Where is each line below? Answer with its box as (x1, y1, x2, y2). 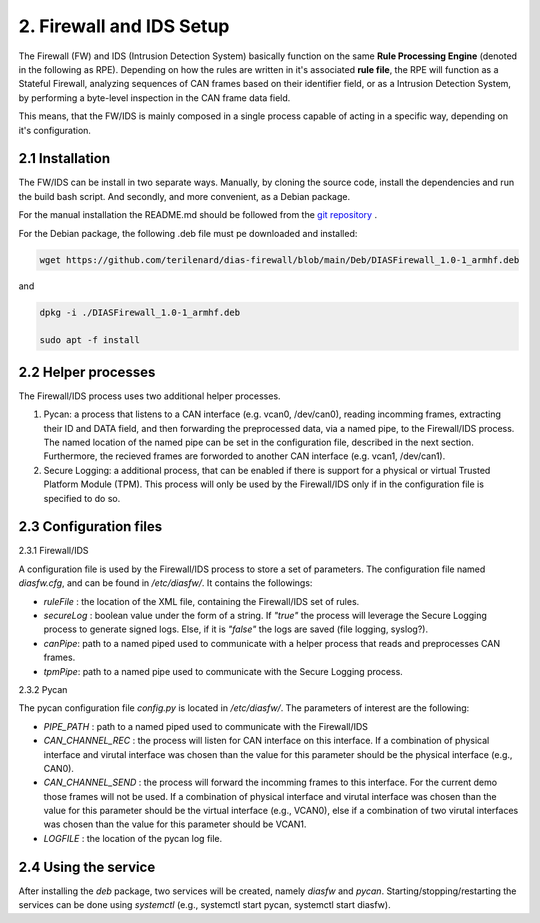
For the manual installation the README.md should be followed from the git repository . (18, 209, 378, 221)
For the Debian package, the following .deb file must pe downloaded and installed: (18, 227, 358, 239)
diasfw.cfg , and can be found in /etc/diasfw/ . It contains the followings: (18, 577, 313, 589)
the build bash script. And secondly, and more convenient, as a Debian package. (18, 190, 350, 202)
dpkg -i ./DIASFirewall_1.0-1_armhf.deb (39, 306, 240, 318)
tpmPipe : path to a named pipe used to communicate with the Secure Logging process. (43, 665, 404, 677)
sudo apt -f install (39, 335, 140, 346)
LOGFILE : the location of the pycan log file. (43, 832, 223, 844)
